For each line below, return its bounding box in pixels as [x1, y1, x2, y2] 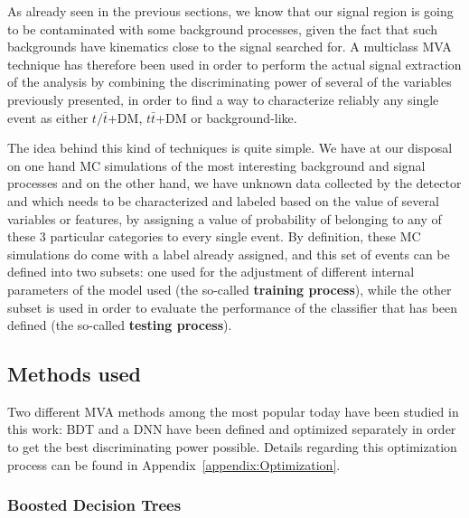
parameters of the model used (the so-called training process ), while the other [7, 279, 452, 298]
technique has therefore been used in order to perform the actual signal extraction [7, 54, 462, 73]
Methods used [7, 360, 141, 388]
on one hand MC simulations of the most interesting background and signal [7, 155, 426, 174]
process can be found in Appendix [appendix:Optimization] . [7, 455, 341, 474]
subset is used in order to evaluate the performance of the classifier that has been [7, 297, 458, 316]
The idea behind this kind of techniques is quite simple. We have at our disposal [7, 138, 453, 157]
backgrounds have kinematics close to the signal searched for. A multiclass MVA [7, 37, 452, 56]
